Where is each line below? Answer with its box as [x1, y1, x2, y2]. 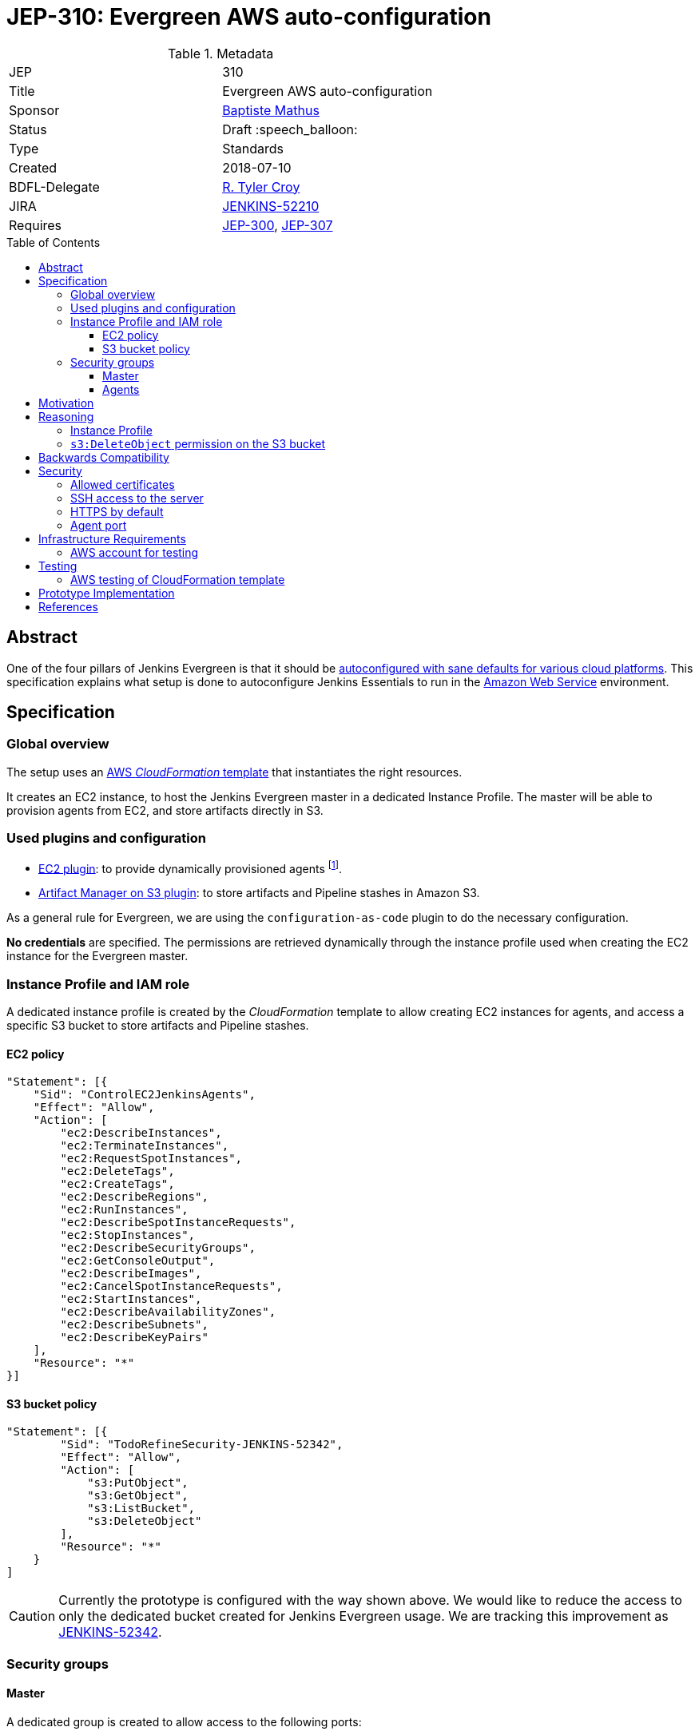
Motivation [38, 395, 94, 410]
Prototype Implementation [38, 586, 175, 600]
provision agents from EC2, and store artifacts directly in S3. [6, 803, 324, 817]
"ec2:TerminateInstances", [60, 1139, 229, 1153]
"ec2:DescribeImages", [60, 1267, 202, 1280]
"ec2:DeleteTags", [60, 1165, 175, 1178]
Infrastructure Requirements [38, 531, 186, 546]
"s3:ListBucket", [87, 1502, 196, 1515]
